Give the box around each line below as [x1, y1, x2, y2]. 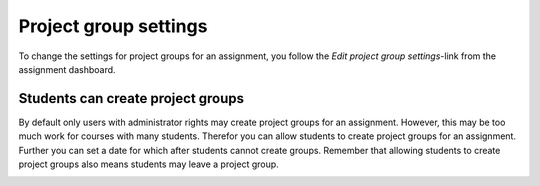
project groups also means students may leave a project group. [18, 158, 279, 170]
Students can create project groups [18, 90, 245, 107]
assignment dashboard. [18, 63, 116, 75]
